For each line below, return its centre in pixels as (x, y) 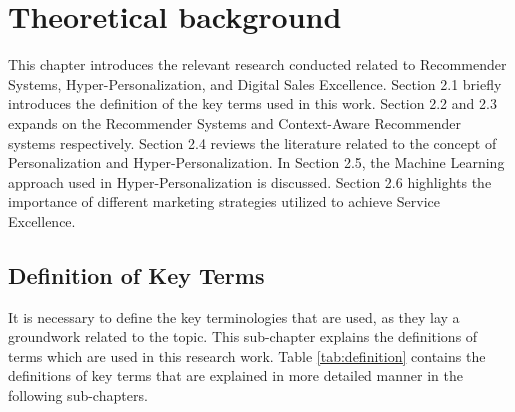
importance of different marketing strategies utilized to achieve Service (224, 201)
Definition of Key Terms (136, 274)
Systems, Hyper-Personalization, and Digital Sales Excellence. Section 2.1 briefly (255, 83)
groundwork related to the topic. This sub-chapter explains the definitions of (243, 336)
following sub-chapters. (78, 395)
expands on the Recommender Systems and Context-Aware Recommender (234, 122)
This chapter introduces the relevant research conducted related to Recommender (257, 64)
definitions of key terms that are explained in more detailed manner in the (235, 375)
